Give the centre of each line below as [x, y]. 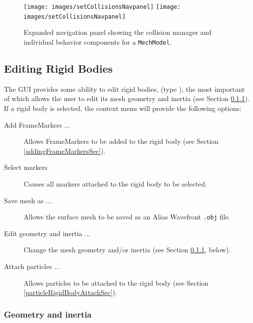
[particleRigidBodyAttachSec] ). [70, 292]
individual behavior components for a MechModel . [98, 41]
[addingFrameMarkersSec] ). [65, 150]
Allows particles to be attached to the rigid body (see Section [116, 283]
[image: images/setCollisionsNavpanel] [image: [102, 7]
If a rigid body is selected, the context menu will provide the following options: [123, 108]
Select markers [26, 167]
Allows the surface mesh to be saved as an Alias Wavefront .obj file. [127, 217]
